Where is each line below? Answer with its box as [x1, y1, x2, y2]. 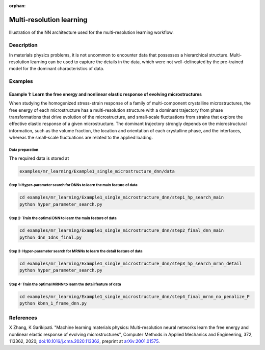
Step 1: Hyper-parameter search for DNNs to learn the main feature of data [9, 182, 138, 187]
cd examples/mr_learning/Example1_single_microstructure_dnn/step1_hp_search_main [19, 195, 224, 200]
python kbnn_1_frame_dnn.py [19, 300, 87, 306]
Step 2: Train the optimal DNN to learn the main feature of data [9, 216, 117, 221]
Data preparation [9, 148, 39, 152]
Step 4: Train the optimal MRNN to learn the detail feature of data [9, 282, 121, 287]
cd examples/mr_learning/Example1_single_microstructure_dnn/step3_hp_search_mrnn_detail [19, 261, 242, 267]
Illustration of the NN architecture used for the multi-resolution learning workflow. [9, 29, 174, 35]
